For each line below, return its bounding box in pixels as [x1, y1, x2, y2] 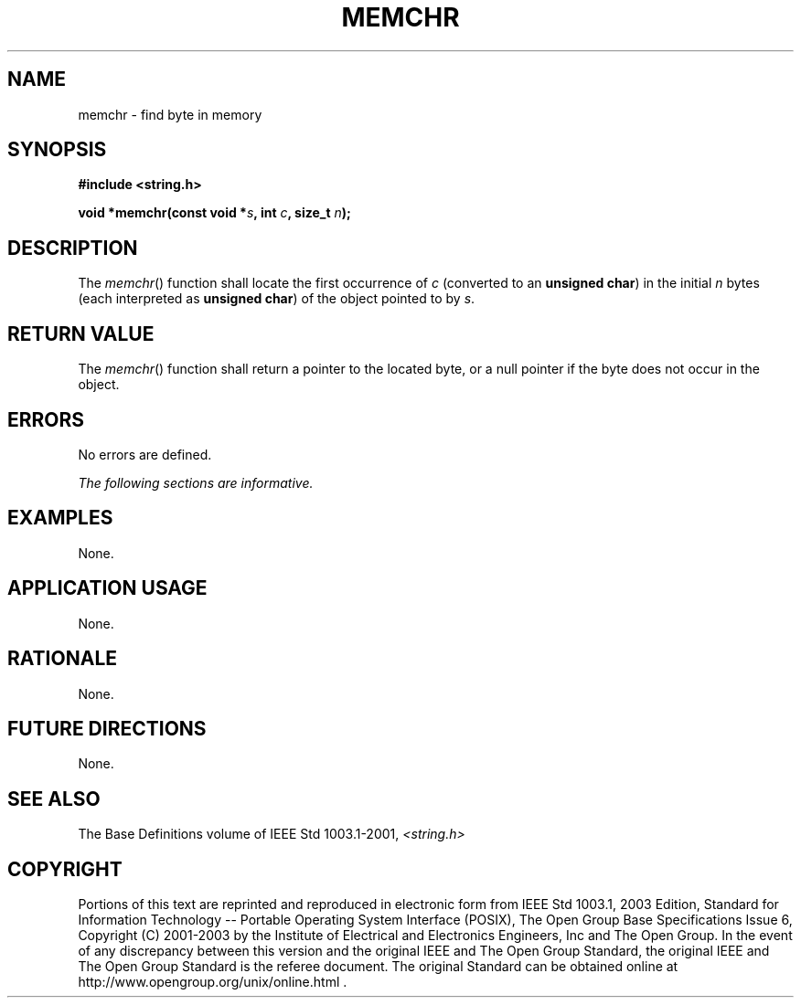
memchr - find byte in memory [78, 106, 262, 122]
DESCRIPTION [7, 236, 138, 259]
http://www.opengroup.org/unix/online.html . [78, 974, 347, 990]
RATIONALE [7, 647, 118, 671]
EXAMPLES [7, 506, 113, 530]
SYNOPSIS [7, 138, 107, 162]
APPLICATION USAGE [7, 577, 208, 600]
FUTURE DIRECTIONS [7, 716, 207, 740]
